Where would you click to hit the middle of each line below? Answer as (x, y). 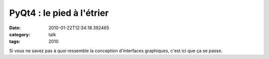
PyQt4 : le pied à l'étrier (59, 13)
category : (20, 34)
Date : (15, 28)
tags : (15, 42)
